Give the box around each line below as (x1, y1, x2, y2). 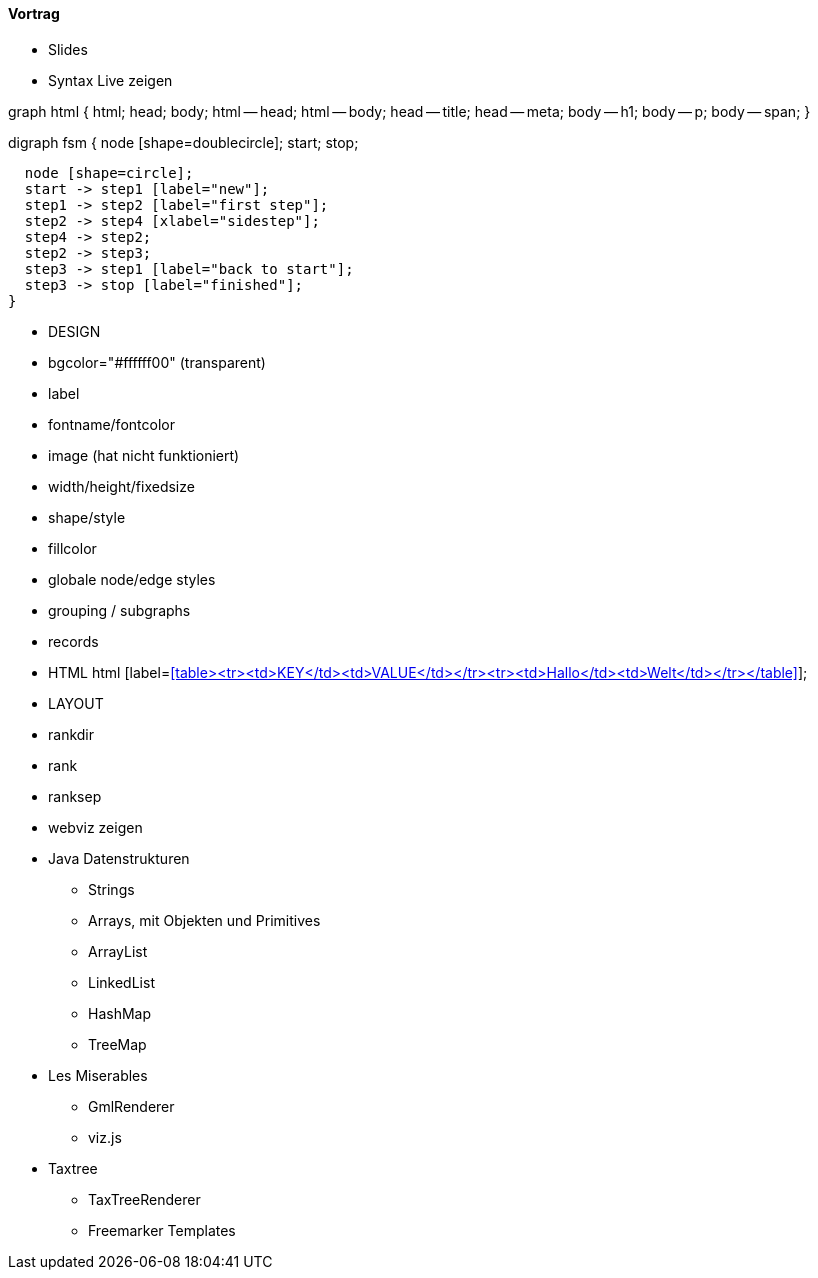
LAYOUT (48, 694, 104, 712)
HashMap (88, 1004, 152, 1022)
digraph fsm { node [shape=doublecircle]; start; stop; (8, 133, 359, 151)
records (48, 632, 99, 650)
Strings (88, 880, 135, 898)
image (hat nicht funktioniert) (48, 446, 240, 464)
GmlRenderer (88, 1097, 175, 1115)
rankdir (48, 725, 95, 743)
